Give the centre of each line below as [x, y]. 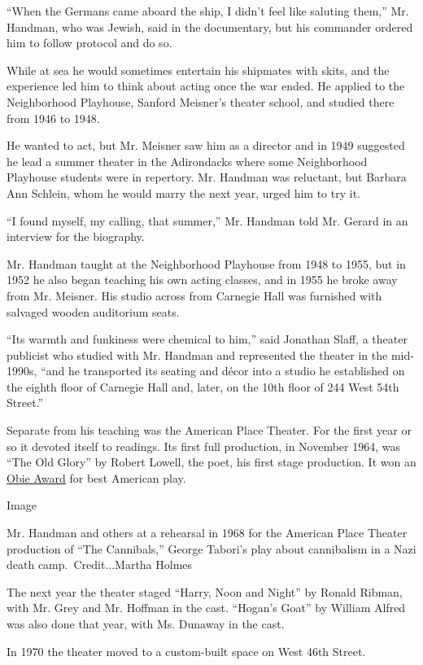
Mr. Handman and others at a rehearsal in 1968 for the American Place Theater [207, 533]
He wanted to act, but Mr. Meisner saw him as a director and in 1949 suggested [206, 145]
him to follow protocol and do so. [89, 43]
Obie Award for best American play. [96, 477]
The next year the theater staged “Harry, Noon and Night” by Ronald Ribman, [205, 591]
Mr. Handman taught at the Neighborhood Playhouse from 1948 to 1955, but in [206, 263]
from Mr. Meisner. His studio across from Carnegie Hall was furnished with [194, 295]
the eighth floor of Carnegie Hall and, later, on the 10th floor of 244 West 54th [203, 386]
